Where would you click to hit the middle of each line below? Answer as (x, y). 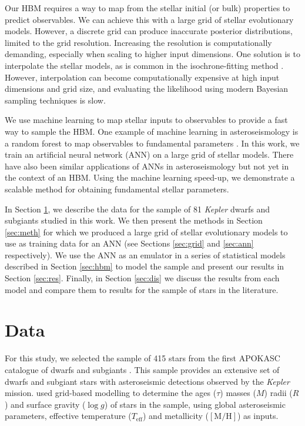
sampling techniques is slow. (55, 100)
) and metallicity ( (175, 416)
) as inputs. (258, 416)
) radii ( (278, 393)
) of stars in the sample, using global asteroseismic (195, 404)
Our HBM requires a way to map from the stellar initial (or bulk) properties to (148, 8)
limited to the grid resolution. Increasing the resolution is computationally (138, 42)
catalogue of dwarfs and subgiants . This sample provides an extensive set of (142, 369)
